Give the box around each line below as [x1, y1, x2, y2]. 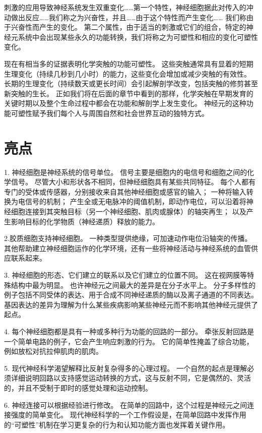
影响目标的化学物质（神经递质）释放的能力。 [11, 216, 159, 226]
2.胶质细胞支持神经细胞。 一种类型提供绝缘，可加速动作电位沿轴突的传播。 [4, 233, 252, 243]
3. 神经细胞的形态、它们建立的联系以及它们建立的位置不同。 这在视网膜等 [4, 270, 247, 280]
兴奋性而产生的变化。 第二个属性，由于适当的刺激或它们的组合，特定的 [11, 22, 246, 32]
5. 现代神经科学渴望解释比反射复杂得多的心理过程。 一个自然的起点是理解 [4, 362, 247, 373]
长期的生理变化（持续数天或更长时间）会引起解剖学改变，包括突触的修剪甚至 [4, 78, 258, 89]
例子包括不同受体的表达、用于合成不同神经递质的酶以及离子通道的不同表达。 [4, 289, 258, 300]
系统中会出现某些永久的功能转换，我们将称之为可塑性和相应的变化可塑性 [18, 31, 258, 42]
